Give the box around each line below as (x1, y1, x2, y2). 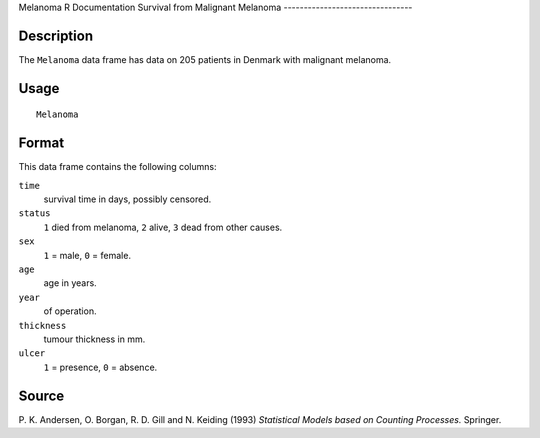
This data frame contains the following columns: (18, 161, 217, 173)
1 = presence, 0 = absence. (43, 361, 158, 373)
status (18, 208, 51, 219)
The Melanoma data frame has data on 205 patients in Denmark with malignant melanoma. (18, 53, 392, 65)
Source (18, 387, 65, 404)
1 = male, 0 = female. (43, 249, 132, 261)
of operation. (43, 305, 97, 317)
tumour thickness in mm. (43, 333, 146, 345)
